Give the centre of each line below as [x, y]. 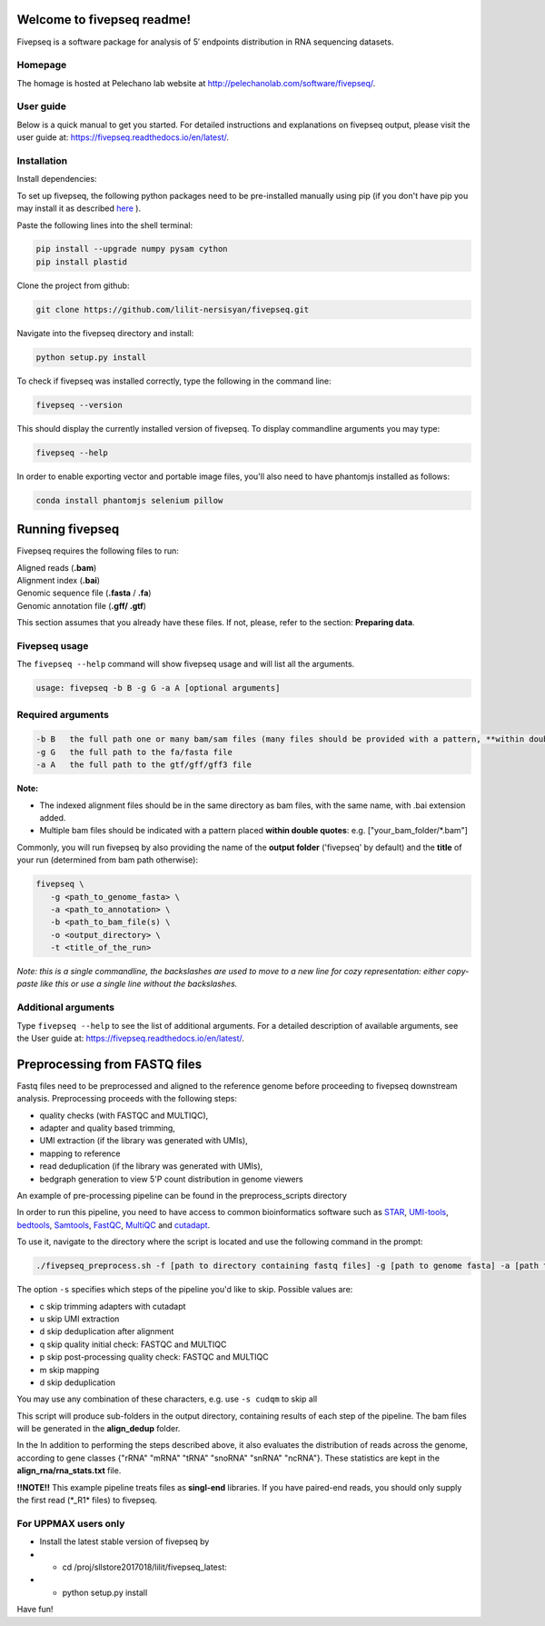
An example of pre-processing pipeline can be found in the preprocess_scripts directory [182, 1196]
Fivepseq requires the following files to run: [98, 551]
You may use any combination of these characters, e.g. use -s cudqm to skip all [167, 1399]
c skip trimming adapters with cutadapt [113, 1306]
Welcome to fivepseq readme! [104, 20]
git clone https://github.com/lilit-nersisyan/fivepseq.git [173, 309]
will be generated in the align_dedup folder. [99, 1429]
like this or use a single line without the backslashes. [139, 984]
